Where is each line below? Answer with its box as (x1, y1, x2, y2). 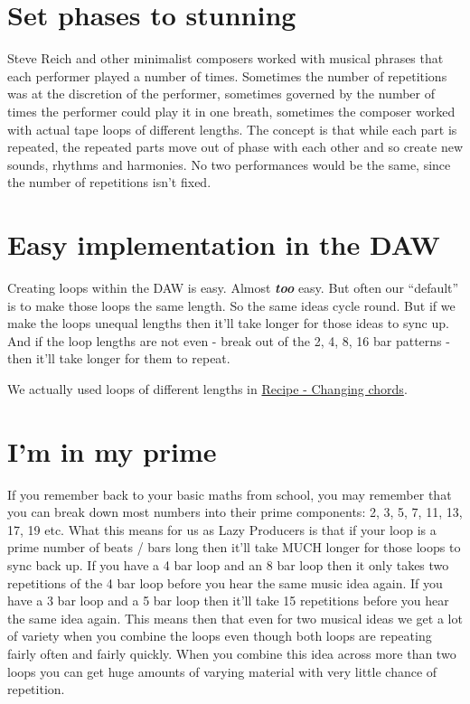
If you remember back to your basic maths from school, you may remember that (7, 484, 452, 503)
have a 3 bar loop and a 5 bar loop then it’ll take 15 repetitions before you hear (7, 591, 449, 610)
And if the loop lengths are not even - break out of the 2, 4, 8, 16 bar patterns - (7, 331, 450, 350)
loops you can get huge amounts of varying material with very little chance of (7, 662, 437, 681)
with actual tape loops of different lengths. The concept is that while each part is (7, 119, 457, 138)
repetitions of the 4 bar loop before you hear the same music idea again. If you (7, 573, 443, 592)
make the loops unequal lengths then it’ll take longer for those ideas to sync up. (7, 314, 449, 333)
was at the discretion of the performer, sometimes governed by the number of (7, 84, 436, 103)
